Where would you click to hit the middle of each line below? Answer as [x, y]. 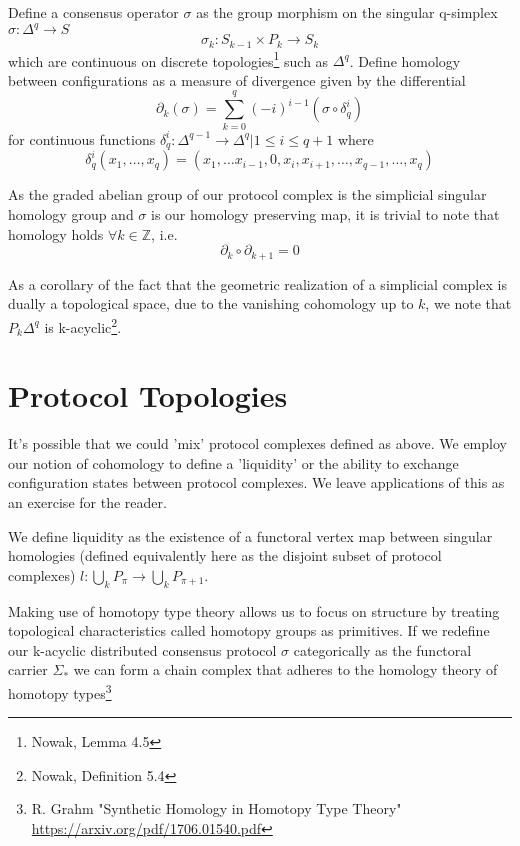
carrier [28, 669]
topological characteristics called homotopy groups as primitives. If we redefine [249, 630]
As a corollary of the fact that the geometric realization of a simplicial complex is [257, 283]
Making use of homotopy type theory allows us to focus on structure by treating [254, 610]
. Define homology [405, 60]
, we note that [468, 303]
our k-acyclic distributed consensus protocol [142, 649]
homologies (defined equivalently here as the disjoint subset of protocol [225, 555]
